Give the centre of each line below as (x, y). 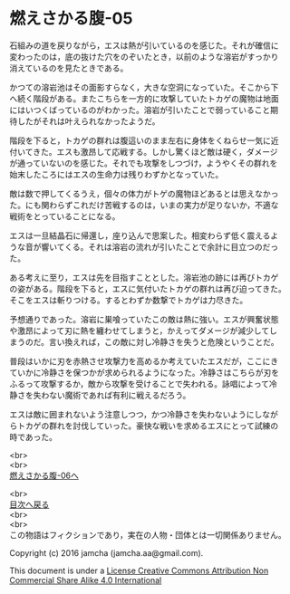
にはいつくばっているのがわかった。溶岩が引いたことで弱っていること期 (144, 110)
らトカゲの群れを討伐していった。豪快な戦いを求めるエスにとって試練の (144, 426)
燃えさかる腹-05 (71, 19)
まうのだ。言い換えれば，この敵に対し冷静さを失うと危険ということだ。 (144, 341)
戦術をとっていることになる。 (65, 216)
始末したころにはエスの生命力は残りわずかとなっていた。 (116, 174)
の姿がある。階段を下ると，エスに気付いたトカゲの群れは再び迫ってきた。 (148, 288)
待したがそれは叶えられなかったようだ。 (85, 121)
